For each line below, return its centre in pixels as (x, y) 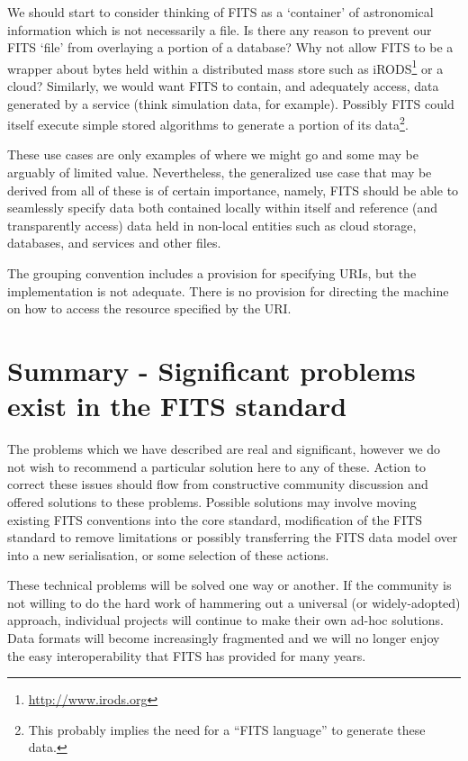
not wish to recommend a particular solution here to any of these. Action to (217, 466)
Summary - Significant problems (211, 370)
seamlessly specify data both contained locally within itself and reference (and (223, 208)
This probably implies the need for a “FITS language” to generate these (227, 729)
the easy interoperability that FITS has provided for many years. (187, 655)
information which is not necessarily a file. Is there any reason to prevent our (220, 29)
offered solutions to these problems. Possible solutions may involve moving (212, 501)
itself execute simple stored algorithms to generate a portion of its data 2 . (208, 123)
